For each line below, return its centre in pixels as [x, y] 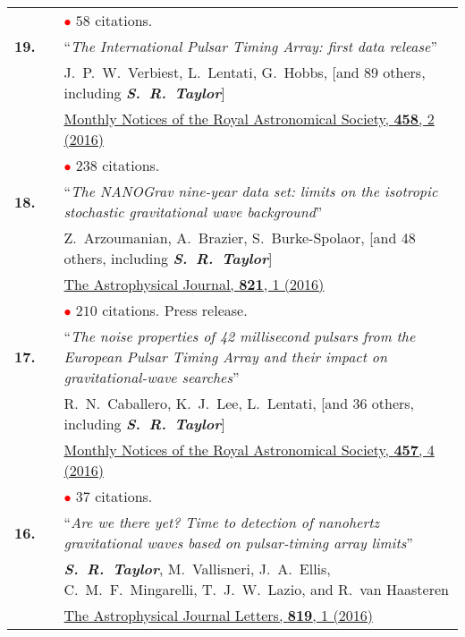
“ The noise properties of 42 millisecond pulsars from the [240, 336]
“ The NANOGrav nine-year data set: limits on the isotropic [251, 191]
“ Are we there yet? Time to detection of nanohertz [222, 522]
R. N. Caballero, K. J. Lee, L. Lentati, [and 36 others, [239, 403]
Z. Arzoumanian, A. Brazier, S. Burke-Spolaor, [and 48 [240, 238]
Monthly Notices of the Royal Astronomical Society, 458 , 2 [249, 119]
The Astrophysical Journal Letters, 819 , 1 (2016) [218, 615]
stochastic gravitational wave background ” [193, 212]
